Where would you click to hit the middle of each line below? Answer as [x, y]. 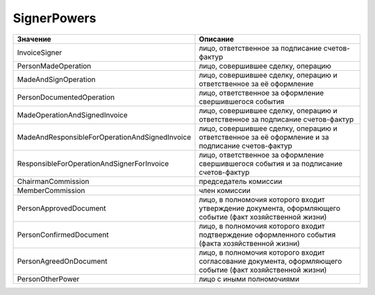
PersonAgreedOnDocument [62, 261]
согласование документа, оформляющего [270, 261]
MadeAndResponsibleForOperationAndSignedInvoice [104, 137]
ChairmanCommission [53, 181]
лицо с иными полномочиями [249, 279]
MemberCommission [51, 190]
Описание [216, 39]
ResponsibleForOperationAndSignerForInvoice [93, 163]
